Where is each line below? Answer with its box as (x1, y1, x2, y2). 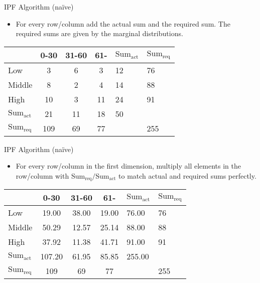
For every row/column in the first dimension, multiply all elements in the (16, 161, 241, 171)
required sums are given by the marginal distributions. (16, 28, 183, 39)
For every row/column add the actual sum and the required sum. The (16, 18, 230, 29)
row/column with (16, 170, 69, 181)
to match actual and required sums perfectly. (118, 170, 256, 181)
